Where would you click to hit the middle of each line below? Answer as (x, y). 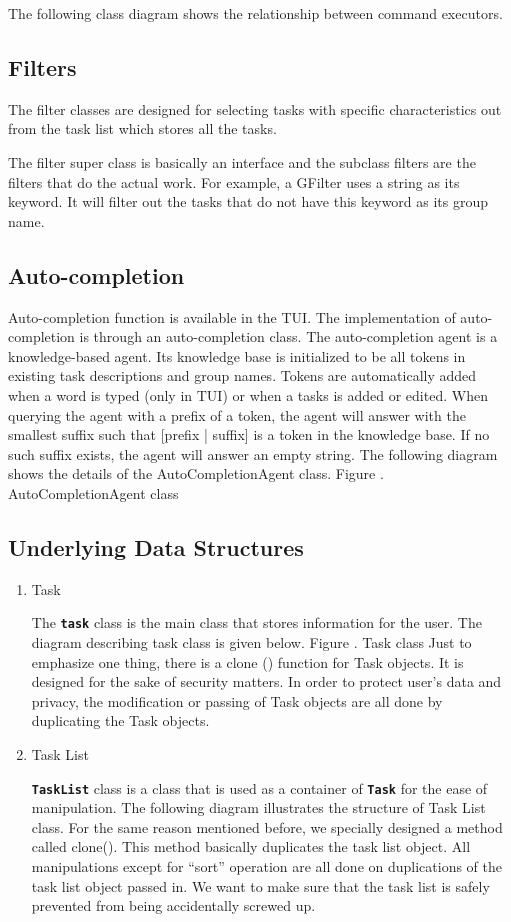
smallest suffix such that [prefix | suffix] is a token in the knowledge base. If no (249, 434)
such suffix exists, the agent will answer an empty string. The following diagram (253, 453)
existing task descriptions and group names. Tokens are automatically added (242, 375)
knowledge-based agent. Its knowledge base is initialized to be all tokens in (237, 355)
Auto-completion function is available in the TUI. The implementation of (232, 316)
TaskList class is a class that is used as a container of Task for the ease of (259, 787)
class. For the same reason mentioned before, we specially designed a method (267, 826)
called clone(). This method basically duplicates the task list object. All (251, 846)
